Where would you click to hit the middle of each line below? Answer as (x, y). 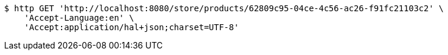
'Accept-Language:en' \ (79, 18)
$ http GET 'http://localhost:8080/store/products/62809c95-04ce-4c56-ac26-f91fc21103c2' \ (224, 8)
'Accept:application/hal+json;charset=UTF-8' (132, 27)
